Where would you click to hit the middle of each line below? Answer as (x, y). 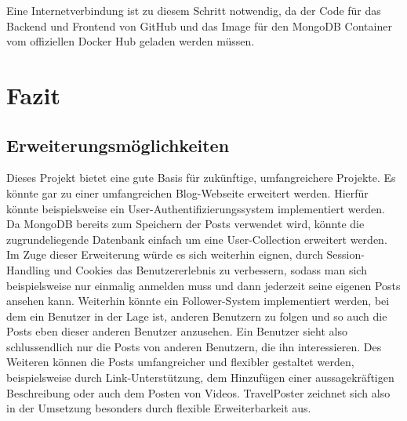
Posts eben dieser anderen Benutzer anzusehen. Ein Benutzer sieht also (177, 331)
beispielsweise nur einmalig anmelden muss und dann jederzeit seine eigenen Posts (203, 285)
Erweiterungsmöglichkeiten (118, 145)
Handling (28, 269)
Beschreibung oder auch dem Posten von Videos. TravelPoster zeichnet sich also (198, 392)
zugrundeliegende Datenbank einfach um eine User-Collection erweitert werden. (197, 239)
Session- (345, 254)
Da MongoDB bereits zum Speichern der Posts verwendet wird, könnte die (185, 224)
